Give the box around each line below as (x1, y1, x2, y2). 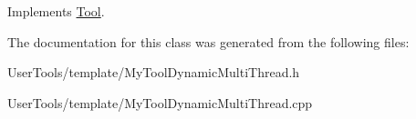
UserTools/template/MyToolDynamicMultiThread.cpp (7, 93, 313, 112)
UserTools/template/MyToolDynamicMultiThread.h (7, 63, 300, 82)
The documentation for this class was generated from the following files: (7, 32, 410, 51)
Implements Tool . (7, 2, 105, 20)
